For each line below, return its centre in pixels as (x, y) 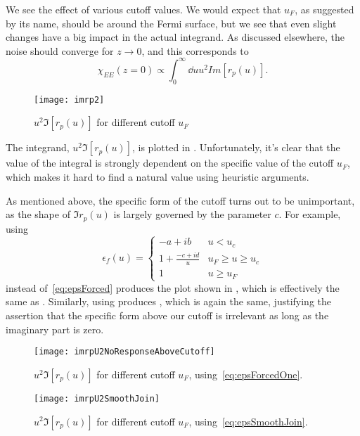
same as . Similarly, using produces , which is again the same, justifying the (169, 301)
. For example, (310, 214)
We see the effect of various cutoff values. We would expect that (143, 9)
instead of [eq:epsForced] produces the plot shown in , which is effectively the (173, 287)
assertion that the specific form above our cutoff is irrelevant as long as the (167, 315)
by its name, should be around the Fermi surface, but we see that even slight (171, 23)
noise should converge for (60, 50)
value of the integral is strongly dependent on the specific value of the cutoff (170, 163)
